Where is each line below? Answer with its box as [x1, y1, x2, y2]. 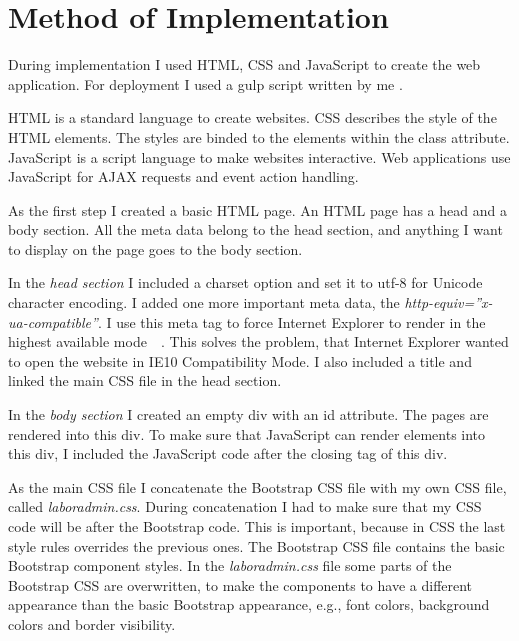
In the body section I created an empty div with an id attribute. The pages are [8, 404, 489, 425]
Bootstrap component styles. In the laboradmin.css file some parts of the [8, 555, 452, 576]
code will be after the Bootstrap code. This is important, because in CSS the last [8, 516, 506, 536]
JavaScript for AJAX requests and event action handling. [8, 166, 359, 187]
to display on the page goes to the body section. [8, 238, 303, 259]
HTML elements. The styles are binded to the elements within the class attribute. [8, 126, 510, 147]
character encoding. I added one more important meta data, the [8, 292, 400, 313]
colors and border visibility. [8, 613, 176, 634]
